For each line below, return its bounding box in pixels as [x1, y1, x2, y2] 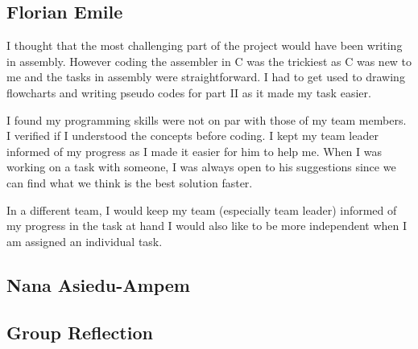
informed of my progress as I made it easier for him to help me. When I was [6, 142, 383, 159]
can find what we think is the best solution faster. [6, 174, 253, 191]
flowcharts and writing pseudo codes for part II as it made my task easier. [6, 84, 371, 101]
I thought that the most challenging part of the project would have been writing [6, 37, 403, 54]
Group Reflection [6, 319, 153, 344]
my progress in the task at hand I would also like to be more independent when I [6, 217, 408, 234]
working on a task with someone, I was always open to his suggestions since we [6, 158, 396, 175]
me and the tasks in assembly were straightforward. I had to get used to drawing [6, 68, 405, 85]
